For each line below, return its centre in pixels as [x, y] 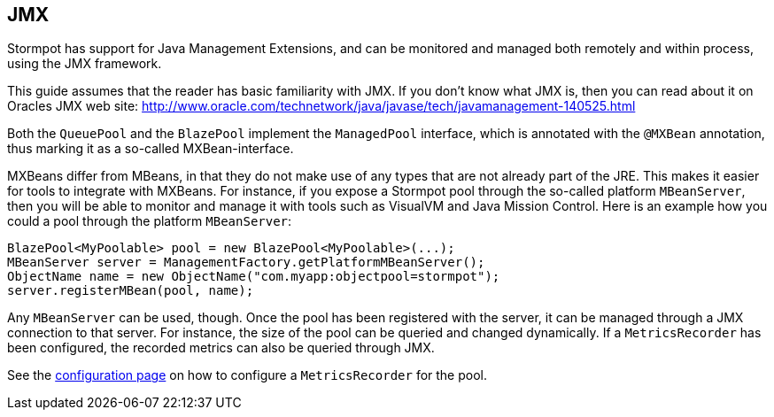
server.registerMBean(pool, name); [131, 291]
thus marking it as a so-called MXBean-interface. [151, 149]
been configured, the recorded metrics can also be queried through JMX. [221, 348]
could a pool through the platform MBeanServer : [150, 221]
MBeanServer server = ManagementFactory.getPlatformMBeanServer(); [246, 263]
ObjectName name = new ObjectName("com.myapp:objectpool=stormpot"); [254, 277]
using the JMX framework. [85, 64]
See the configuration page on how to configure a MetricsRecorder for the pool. [247, 375]
